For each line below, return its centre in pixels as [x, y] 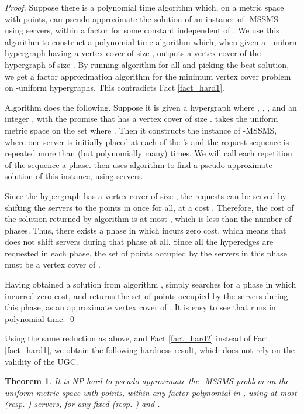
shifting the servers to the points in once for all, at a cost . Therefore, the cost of [149, 207]
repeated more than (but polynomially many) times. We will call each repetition [148, 153]
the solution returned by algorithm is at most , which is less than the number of [148, 219]
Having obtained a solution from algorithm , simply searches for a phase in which [151, 284]
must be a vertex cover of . [53, 264]
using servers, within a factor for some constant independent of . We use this [142, 30]
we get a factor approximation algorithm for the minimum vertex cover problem [148, 76]
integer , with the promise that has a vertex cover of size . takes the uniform [141, 119]
